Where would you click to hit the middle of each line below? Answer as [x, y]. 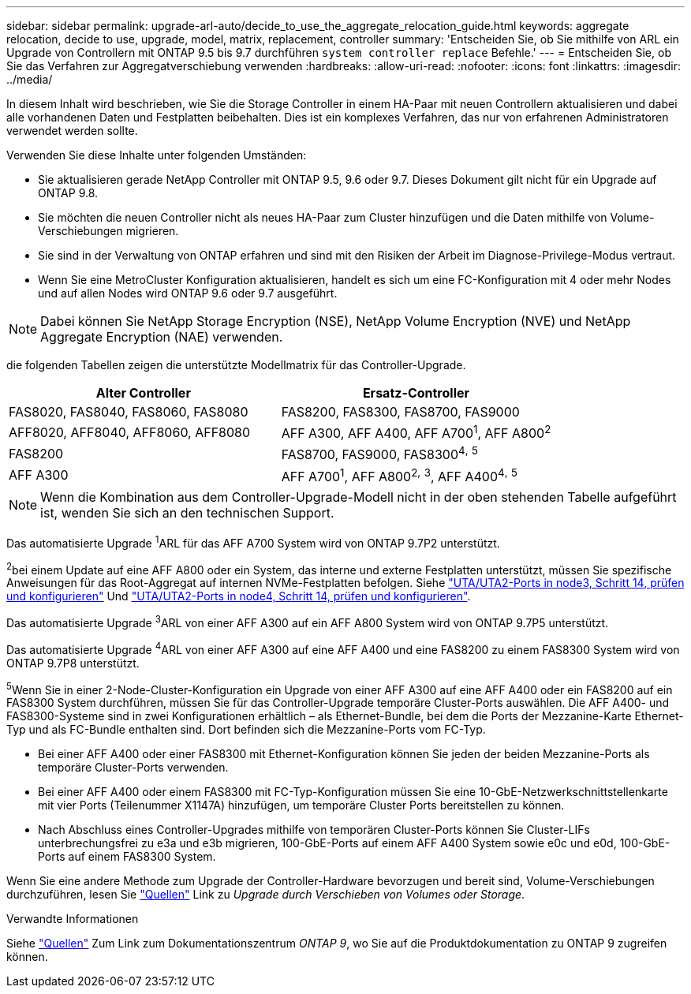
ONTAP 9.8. [68, 193]
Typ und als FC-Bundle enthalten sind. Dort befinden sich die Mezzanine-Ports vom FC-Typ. [246, 730]
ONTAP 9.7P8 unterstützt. [73, 663]
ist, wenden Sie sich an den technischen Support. [187, 512]
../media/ [30, 79]
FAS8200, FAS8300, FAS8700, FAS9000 [400, 412]
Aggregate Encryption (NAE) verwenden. [162, 337]
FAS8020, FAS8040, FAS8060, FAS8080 [129, 412]
